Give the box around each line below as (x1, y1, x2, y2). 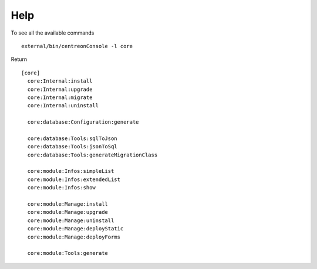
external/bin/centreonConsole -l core (21, 43, 133, 49)
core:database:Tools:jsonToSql (27, 144, 117, 150)
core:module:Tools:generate (27, 250, 109, 257)
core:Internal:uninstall (27, 103, 99, 109)
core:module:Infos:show (27, 185, 96, 191)
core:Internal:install (27, 78, 93, 84)
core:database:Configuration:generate (27, 119, 139, 125)
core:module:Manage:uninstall (27, 217, 114, 224)
